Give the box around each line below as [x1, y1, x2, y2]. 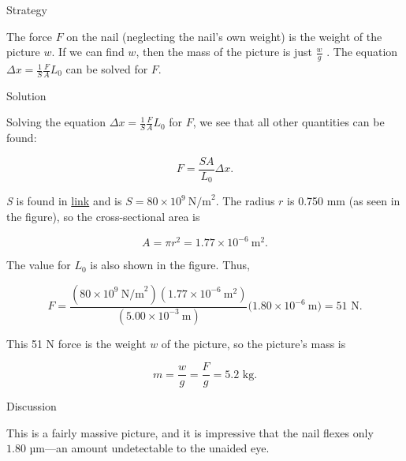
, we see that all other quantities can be [192, 114, 385, 130]
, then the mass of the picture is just [136, 43, 312, 60]
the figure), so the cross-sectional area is [6, 208, 200, 224]
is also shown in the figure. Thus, [90, 257, 250, 273]
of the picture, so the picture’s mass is [161, 335, 346, 351]
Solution [6, 87, 47, 103]
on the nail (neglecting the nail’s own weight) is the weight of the [66, 28, 382, 44]
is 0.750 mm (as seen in [287, 193, 400, 209]
